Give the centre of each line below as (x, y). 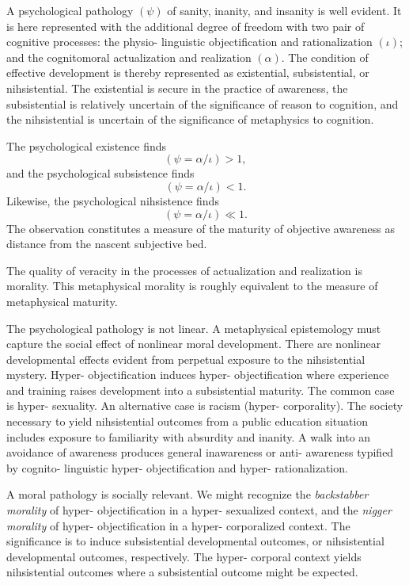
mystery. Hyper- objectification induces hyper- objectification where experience (198, 375)
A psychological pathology (70, 10)
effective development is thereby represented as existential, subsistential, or (188, 73)
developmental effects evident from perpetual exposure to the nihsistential (186, 359)
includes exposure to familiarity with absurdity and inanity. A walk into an (189, 436)
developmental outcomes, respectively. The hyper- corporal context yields (184, 556)
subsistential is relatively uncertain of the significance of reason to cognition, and (203, 103)
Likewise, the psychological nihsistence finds (113, 200)
